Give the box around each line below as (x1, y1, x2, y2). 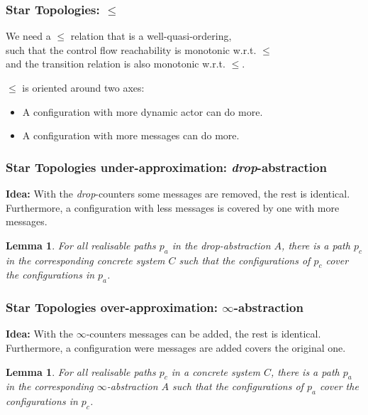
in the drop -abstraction (172, 237, 271, 252)
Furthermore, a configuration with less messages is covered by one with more (6, 200, 340, 215)
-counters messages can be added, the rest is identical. (86, 326, 321, 341)
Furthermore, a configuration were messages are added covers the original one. (6, 340, 346, 355)
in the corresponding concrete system (6, 252, 165, 267)
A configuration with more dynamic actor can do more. (22, 104, 263, 119)
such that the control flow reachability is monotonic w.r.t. (6, 42, 257, 57)
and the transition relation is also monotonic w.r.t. (6, 56, 225, 71)
